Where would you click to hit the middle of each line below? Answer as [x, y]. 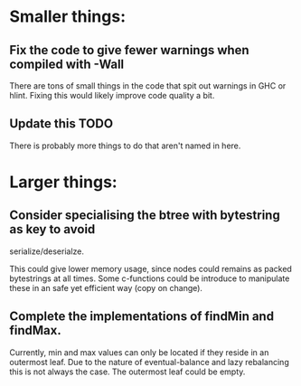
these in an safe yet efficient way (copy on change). [106, 287]
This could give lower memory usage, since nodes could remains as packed [150, 268]
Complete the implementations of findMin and [141, 317]
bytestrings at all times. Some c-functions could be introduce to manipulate [150, 278]
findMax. [35, 330]
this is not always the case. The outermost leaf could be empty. [127, 372]
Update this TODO [61, 124]
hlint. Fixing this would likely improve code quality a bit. [112, 95]
